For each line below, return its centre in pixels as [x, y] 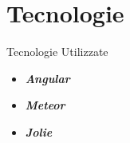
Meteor [45, 105]
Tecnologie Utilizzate [57, 52]
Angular [47, 78]
